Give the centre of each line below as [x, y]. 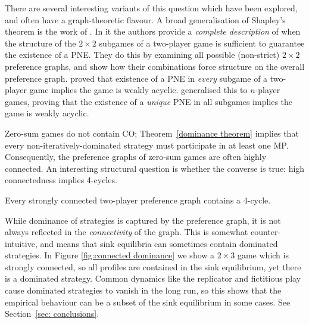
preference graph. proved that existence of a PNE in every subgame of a [136, 78]
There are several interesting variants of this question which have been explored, [151, 8]
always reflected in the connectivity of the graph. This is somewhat [127, 232]
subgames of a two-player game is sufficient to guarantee [202, 43]
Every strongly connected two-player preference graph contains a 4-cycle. [138, 200]
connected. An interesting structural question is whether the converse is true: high [155, 168]
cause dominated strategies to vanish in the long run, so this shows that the [143, 290]
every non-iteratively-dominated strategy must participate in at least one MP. [147, 145]
